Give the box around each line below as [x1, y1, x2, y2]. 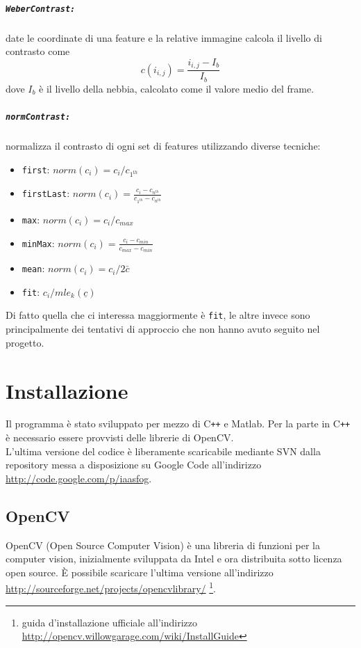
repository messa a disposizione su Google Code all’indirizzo [6, 457, 262, 472]
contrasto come [6, 44, 70, 58]
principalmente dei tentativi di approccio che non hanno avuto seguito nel [6, 322, 320, 336]
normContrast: [6, 111, 71, 122]
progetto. [6, 335, 44, 349]
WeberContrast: [6, 3, 76, 14]
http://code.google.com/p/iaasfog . [6, 471, 152, 485]
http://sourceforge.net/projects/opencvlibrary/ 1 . [6, 579, 216, 596]
